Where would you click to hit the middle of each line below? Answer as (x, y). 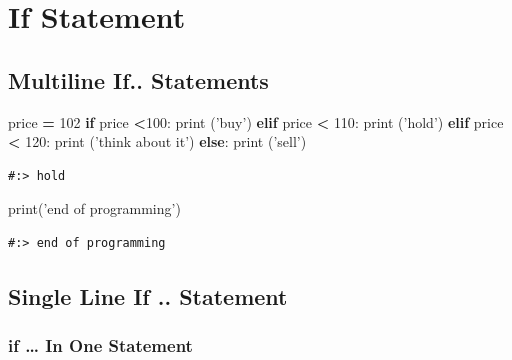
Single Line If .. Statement (148, 295)
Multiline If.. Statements (138, 79)
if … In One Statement (100, 345)
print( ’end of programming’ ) (94, 208)
